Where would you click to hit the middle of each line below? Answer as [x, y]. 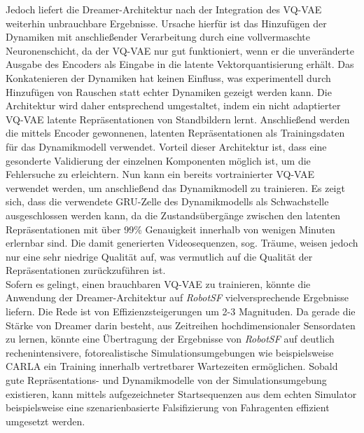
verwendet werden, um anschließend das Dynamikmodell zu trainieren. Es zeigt [175, 187]
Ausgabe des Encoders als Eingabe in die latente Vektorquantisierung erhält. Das [180, 64]
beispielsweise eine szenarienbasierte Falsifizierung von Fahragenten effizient [168, 407]
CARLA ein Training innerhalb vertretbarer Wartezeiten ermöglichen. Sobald [172, 366]
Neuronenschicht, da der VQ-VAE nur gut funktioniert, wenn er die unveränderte [180, 50]
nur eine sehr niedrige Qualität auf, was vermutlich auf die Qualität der [159, 256]
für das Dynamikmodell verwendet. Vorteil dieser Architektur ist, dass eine [166, 146]
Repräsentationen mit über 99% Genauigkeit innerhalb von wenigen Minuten [170, 229]
